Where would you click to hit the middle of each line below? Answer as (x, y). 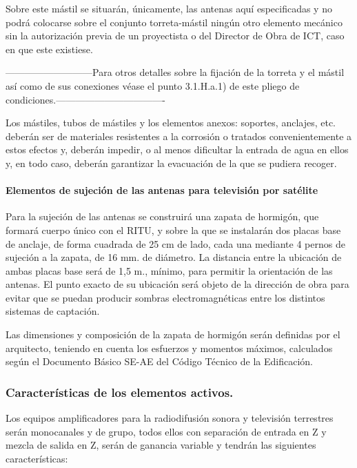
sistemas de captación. (53, 311)
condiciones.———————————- (85, 99)
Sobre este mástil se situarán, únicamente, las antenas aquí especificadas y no (169, 8)
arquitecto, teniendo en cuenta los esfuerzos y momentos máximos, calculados (169, 348)
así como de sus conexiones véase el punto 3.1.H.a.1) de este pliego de (153, 85)
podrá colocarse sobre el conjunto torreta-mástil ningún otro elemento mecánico (174, 22)
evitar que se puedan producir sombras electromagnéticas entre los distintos (165, 297)
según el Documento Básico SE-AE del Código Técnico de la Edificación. (159, 361)
